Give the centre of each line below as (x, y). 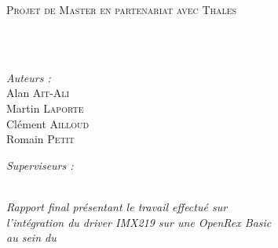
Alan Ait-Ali (38, 93)
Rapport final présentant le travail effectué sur (117, 206)
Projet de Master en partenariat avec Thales (122, 9)
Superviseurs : (40, 165)
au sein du (31, 237)
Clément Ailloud (48, 123)
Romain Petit (40, 139)
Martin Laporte (45, 108)
